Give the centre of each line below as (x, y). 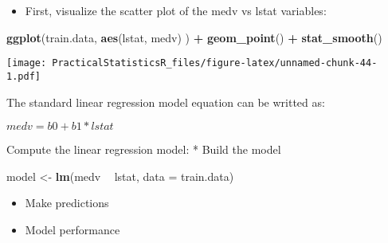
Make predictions (67, 203)
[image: (27, 63)
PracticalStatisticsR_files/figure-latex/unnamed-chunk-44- (215, 63)
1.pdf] (24, 76)
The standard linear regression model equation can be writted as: (166, 102)
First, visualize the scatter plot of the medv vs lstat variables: (176, 10)
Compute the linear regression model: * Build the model (144, 149)
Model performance (73, 229)
